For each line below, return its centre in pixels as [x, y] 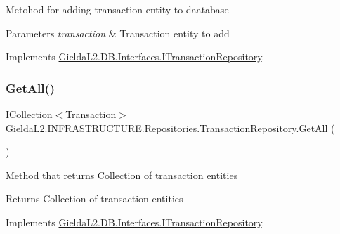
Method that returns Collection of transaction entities [122, 175]
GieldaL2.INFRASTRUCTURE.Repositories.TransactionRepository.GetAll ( [170, 128]
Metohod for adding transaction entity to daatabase [117, 9]
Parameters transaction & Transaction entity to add [118, 33]
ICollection [29, 114]
